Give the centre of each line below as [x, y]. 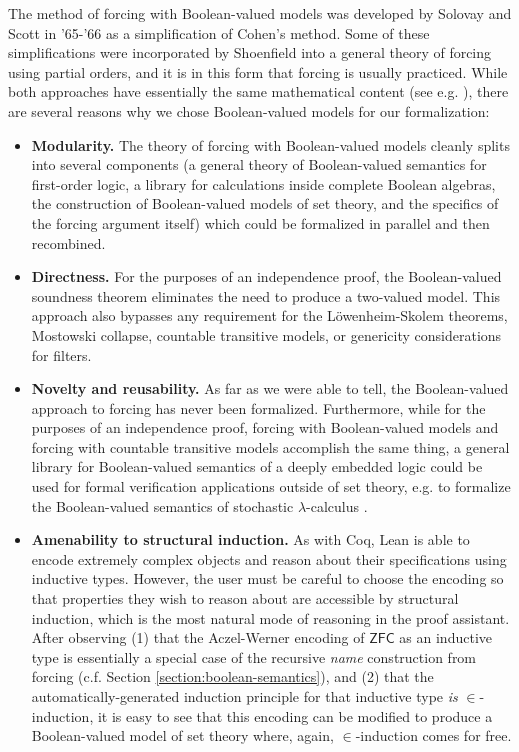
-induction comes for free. [433, 735]
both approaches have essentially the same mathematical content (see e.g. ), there [258, 91]
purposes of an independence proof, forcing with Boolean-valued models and [265, 427]
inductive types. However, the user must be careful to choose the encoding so [267, 578]
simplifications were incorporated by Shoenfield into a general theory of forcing [250, 52]
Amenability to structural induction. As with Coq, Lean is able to [250, 539]
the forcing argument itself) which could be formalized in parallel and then [260, 222]
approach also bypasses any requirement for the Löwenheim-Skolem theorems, [269, 315]
